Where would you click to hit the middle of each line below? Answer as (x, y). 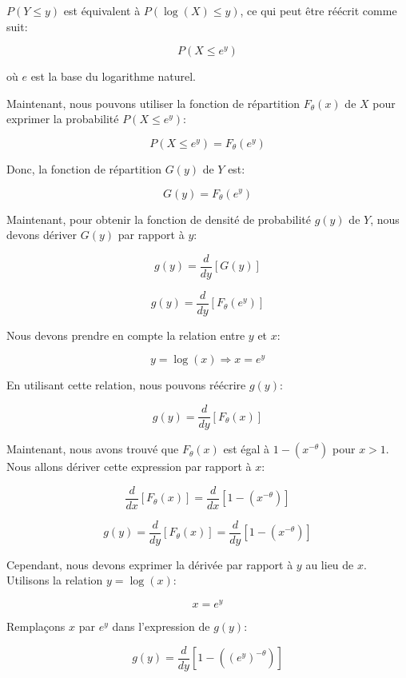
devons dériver (42, 235)
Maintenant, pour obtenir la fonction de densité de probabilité (159, 219)
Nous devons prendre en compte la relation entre (126, 335)
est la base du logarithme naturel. (113, 76)
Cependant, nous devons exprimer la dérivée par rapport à (150, 564)
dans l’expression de (161, 626)
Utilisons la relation (55, 580)
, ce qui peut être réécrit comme (318, 10)
